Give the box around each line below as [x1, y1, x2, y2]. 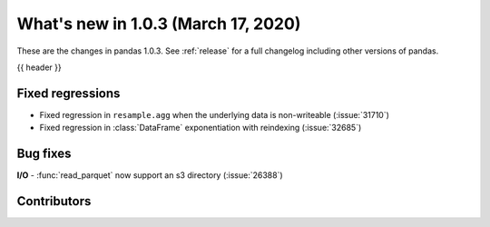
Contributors [16, 193, 92, 209]
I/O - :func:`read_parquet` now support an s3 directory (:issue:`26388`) [16, 170, 283, 181]
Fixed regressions [16, 85, 121, 101]
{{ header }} [16, 62, 63, 73]
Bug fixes [16, 146, 72, 162]
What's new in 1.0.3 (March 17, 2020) [16, 14, 301, 34]
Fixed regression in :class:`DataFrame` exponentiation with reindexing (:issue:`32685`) [39, 123, 362, 133]
